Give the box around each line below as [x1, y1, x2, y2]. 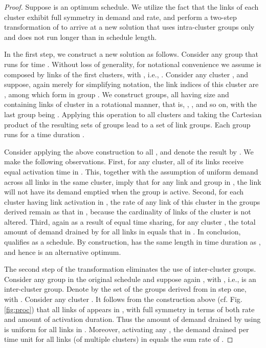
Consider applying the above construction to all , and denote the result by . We [4, 146, 254, 157]
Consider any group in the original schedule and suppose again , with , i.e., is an [4, 273, 256, 284]
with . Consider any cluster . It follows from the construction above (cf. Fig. [4, 294, 242, 304]
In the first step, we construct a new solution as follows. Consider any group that [4, 49, 258, 59]
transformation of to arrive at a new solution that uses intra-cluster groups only [4, 21, 255, 32]
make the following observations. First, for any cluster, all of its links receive [4, 156, 243, 167]
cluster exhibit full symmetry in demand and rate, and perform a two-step [4, 11, 237, 22]
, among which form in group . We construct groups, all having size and [4, 89, 229, 99]
